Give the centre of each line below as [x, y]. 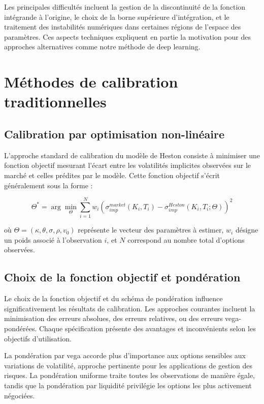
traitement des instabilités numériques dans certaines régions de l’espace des [123, 27]
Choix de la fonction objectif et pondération [122, 277]
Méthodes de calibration [91, 82]
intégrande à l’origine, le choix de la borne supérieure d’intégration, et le [117, 17]
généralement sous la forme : [48, 185]
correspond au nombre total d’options [186, 239]
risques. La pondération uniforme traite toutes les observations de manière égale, [129, 375]
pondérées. [21, 328]
